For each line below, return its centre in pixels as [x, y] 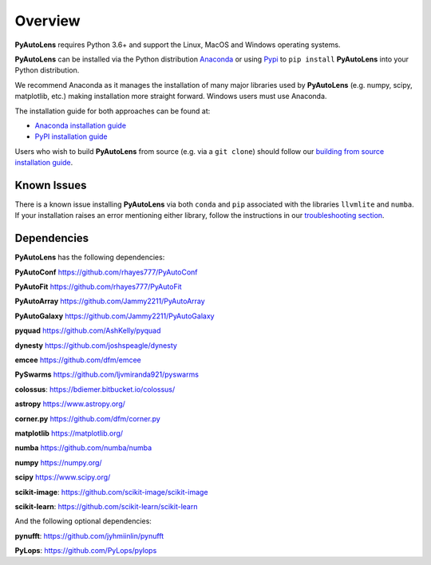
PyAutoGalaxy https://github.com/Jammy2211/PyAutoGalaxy [115, 316]
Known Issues [51, 185]
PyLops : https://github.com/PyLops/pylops [86, 551]
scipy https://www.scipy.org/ [63, 477]
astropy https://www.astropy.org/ [70, 404]
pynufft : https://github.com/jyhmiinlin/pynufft [89, 535]
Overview [47, 21]
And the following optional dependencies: [83, 521]
